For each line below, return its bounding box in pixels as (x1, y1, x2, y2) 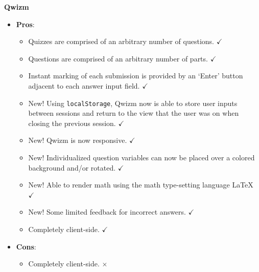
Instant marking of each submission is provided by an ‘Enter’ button (28, 70, 243, 81)
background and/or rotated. (28, 162, 116, 173)
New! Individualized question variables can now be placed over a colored (28, 152, 255, 162)
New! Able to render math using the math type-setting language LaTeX (28, 179, 253, 190)
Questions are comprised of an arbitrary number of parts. (28, 53, 208, 64)
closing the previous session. (28, 117, 116, 128)
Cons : (16, 241, 36, 252)
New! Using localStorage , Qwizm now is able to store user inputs (28, 97, 238, 108)
